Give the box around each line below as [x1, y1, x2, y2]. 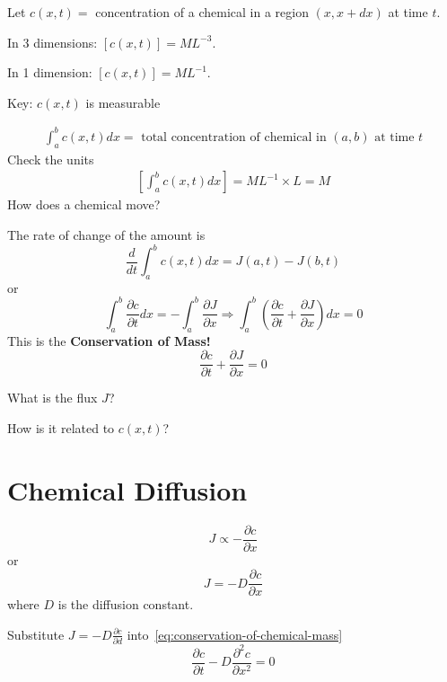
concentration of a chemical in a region [95, 3, 309, 21]
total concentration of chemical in [141, 130, 327, 144]
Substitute [7, 624, 65, 643]
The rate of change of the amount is [7, 225, 206, 244]
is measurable [85, 93, 161, 111]
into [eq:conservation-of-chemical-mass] [127, 624, 343, 643]
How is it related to [7, 418, 115, 437]
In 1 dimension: [7, 63, 92, 82]
